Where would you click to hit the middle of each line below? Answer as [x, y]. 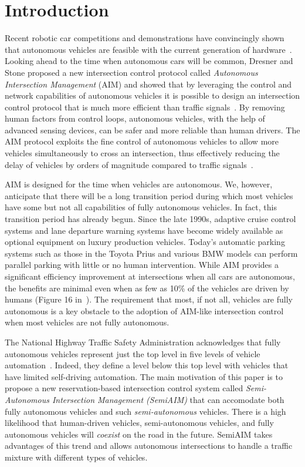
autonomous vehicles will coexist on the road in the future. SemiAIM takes [139, 434]
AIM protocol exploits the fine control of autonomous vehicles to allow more [142, 141]
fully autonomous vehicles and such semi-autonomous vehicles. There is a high [145, 411]
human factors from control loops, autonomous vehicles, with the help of [135, 118]
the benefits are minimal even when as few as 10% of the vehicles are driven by [147, 288]
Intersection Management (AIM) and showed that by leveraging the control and [148, 84]
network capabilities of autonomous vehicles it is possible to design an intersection [152, 95]
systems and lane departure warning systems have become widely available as [144, 230]
